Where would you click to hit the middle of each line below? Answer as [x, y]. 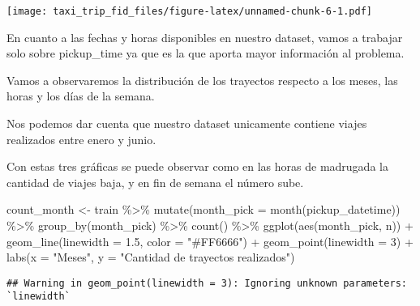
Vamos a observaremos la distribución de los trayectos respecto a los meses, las [202, 80]
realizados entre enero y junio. [81, 139]
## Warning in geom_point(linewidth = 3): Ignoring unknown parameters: [207, 283]
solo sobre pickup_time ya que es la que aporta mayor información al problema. [206, 53]
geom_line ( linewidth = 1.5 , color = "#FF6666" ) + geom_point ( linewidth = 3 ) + [210, 241]
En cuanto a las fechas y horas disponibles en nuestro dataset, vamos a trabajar [205, 37]
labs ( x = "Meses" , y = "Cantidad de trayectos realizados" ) [151, 257]
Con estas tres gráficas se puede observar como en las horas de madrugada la [197, 166]
